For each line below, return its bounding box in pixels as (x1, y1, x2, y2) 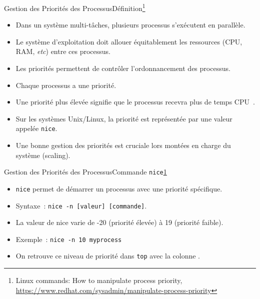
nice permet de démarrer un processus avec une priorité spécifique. (15, 183, 222, 193)
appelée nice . (15, 123, 57, 133)
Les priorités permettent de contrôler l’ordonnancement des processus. (15, 63, 230, 73)
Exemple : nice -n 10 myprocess (15, 233, 122, 244)
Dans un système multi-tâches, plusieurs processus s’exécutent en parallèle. (15, 19, 245, 30)
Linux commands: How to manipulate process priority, (15, 275, 182, 285)
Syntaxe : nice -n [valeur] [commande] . (15, 200, 147, 210)
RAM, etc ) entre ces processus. (15, 46, 110, 56)
